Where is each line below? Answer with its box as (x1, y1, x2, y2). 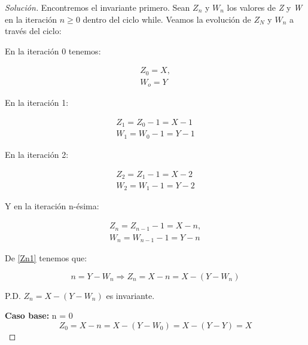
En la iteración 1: (5, 96, 69, 109)
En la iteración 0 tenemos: (5, 44, 101, 57)
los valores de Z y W (227, 1, 302, 13)
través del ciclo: (5, 25, 62, 37)
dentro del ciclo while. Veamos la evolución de (83, 13, 251, 25)
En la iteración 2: (5, 148, 69, 160)
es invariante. (106, 289, 155, 301)
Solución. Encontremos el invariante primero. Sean (5, 1, 190, 13)
